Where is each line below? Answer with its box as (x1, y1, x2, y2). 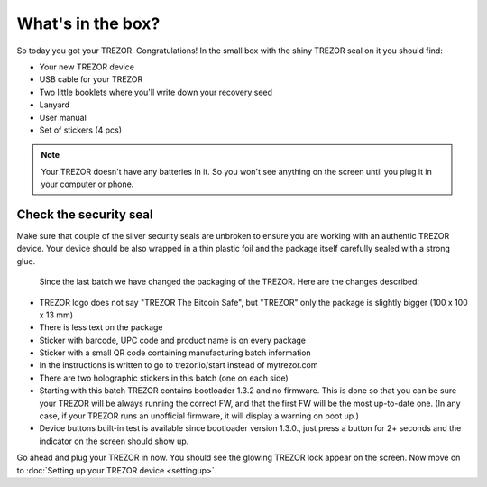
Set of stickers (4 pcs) (39, 124, 122, 135)
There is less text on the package (39, 322, 163, 333)
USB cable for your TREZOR (39, 74, 143, 85)
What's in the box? (16, 14, 161, 33)
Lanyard (39, 99, 70, 110)
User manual (39, 112, 87, 123)
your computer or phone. (41, 179, 134, 189)
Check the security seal (16, 207, 153, 222)
